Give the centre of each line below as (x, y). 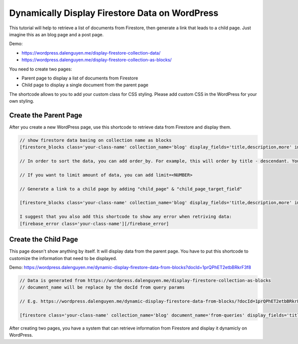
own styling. (22, 101)
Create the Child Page (44, 240)
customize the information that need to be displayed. (63, 258)
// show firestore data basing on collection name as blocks (96, 140)
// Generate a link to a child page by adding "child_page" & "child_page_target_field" (131, 189)
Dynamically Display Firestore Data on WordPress (114, 13)
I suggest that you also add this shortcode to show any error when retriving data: (126, 217)
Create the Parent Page (46, 115)
